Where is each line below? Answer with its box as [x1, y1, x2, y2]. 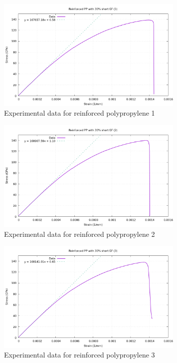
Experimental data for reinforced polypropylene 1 [4, 108, 155, 118]
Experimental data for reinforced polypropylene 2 [4, 228, 155, 239]
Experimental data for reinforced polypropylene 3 [4, 349, 155, 360]
